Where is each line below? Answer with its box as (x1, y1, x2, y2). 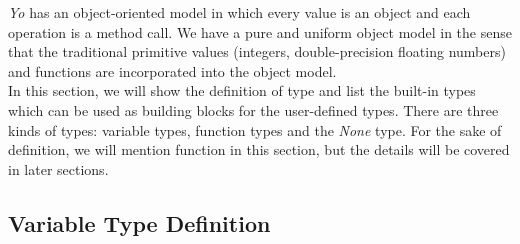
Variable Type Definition (8, 207, 271, 238)
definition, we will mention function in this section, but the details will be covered (8, 139, 510, 160)
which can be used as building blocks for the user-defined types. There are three (8, 99, 499, 120)
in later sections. (8, 158, 109, 179)
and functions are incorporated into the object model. (8, 60, 337, 81)
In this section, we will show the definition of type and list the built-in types (8, 80, 476, 101)
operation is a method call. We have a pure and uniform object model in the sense (8, 21, 512, 42)
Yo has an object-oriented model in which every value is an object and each (8, 2, 471, 22)
